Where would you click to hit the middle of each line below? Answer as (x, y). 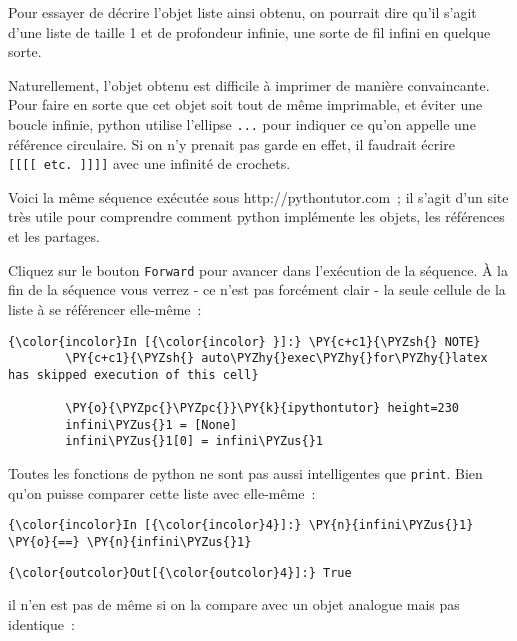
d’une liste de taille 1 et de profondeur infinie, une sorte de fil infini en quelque (249, 31)
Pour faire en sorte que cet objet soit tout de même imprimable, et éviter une (245, 104)
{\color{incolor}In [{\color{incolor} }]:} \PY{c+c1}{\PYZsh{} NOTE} (244, 341)
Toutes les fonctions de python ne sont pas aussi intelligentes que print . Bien (245, 473)
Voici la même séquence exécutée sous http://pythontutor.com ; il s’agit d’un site (258, 196)
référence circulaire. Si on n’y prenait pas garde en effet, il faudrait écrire (231, 143)
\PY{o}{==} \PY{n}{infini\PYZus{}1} (130, 542)
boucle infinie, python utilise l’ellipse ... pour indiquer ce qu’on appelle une (242, 123)
